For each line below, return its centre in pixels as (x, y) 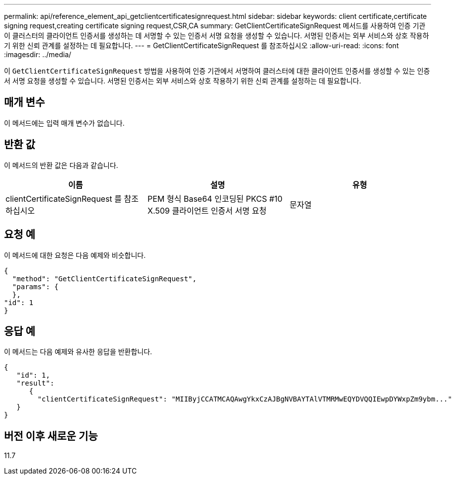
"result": (36, 383)
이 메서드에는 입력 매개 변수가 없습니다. (64, 123)
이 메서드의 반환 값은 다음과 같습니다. (61, 165)
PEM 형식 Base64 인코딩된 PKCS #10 (215, 199)
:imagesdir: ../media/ (38, 54)
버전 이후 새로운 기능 (51, 436)
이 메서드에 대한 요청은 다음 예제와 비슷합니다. (75, 255)
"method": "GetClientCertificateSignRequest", (104, 279)
